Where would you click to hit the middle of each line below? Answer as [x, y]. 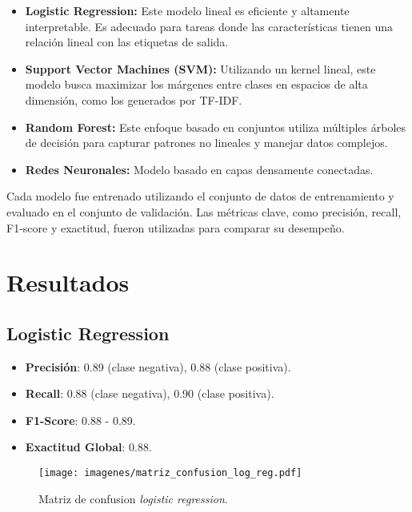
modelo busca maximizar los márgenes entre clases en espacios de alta [196, 84]
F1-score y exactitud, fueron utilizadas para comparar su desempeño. [176, 227]
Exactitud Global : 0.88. [88, 447]
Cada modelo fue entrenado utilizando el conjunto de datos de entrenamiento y [200, 196]
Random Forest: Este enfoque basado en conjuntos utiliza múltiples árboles [216, 127]
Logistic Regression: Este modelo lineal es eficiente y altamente [187, 10]
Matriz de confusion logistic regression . [133, 498]
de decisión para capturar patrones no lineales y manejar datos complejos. [206, 143]
